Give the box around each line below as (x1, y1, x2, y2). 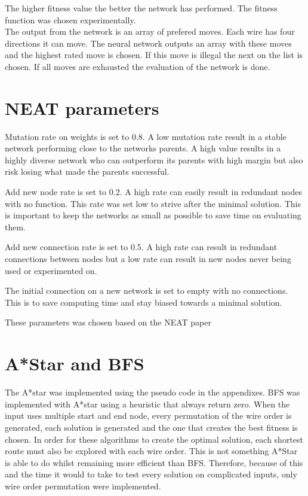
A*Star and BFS (5, 351, 144, 376)
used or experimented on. (5, 264, 97, 276)
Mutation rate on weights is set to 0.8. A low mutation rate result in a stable (5, 130, 287, 142)
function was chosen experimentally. (5, 13, 136, 26)
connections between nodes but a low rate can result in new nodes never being (5, 252, 291, 265)
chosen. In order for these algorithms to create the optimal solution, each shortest (5, 433, 303, 445)
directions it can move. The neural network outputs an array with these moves (5, 36, 292, 49)
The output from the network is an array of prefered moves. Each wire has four (5, 25, 295, 38)
